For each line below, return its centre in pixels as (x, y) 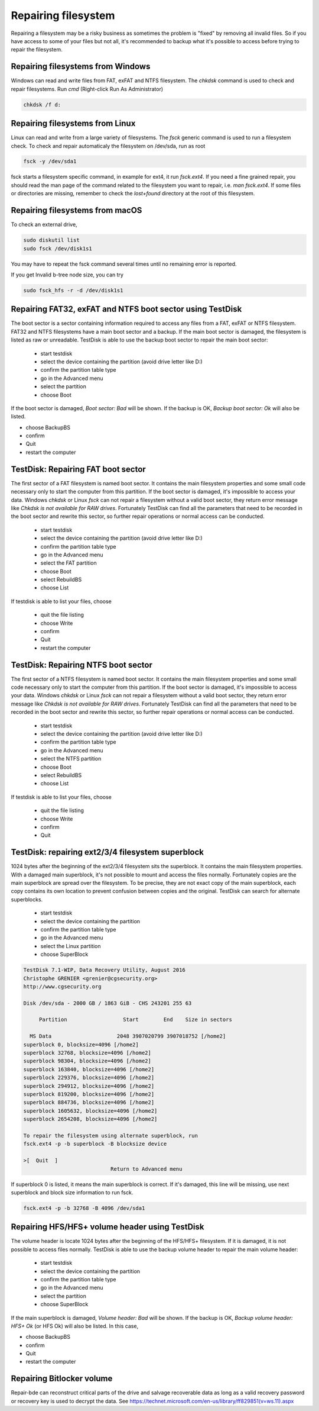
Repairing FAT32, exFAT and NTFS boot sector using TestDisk (126, 309)
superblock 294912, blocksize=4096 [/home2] (89, 1086)
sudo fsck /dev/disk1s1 (58, 248)
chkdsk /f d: (42, 104)
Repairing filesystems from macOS (77, 210)
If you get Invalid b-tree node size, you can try (67, 275)
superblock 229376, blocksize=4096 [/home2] (89, 1078)
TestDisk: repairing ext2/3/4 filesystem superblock (107, 852)
